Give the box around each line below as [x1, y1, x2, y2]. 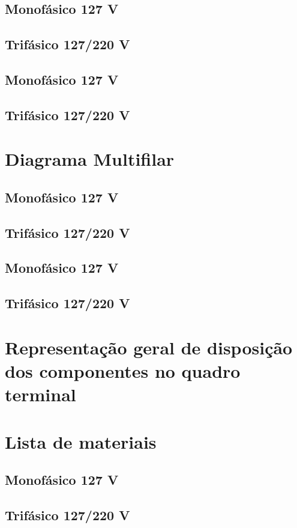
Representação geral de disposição [5, 335, 293, 359]
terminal [5, 382, 76, 407]
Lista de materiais [5, 429, 157, 454]
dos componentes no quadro [5, 359, 241, 383]
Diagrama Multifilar [5, 147, 175, 171]
